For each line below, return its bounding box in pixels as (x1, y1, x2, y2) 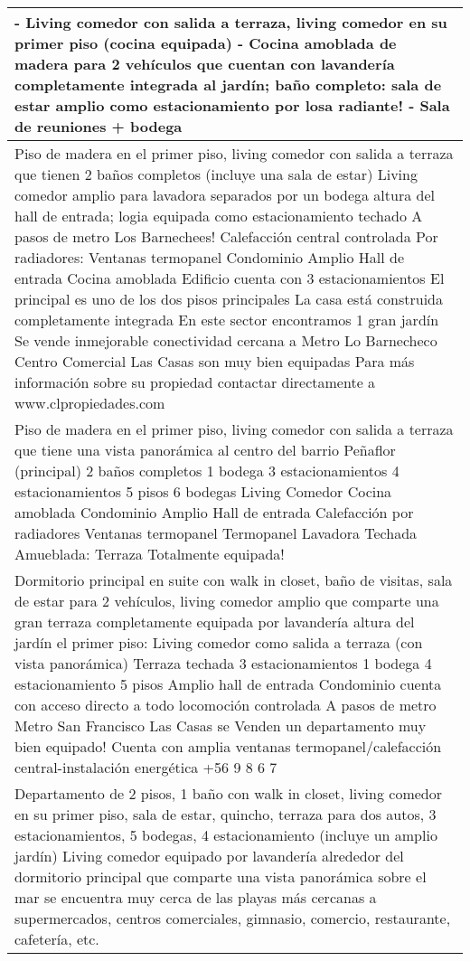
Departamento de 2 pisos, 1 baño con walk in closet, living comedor (14, 783, 442, 804)
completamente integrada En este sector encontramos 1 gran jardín (14, 309, 439, 330)
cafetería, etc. (14, 928, 99, 949)
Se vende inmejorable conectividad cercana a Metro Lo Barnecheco (14, 330, 437, 351)
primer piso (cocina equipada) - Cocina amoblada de (14, 33, 397, 53)
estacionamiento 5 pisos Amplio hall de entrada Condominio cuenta (14, 674, 442, 694)
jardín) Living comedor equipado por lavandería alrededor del (14, 845, 404, 866)
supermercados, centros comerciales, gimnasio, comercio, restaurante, (14, 908, 451, 928)
